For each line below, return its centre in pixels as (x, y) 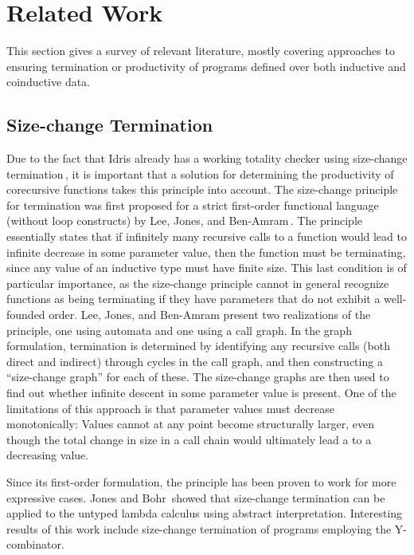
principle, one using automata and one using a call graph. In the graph (179, 330)
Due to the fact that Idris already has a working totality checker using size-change (207, 158)
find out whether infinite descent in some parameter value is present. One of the (201, 393)
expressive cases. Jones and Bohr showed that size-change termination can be (196, 497)
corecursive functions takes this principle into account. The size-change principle (202, 189)
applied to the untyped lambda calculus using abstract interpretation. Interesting (205, 513)
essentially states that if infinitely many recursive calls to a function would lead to (207, 236)
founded (26, 315)
